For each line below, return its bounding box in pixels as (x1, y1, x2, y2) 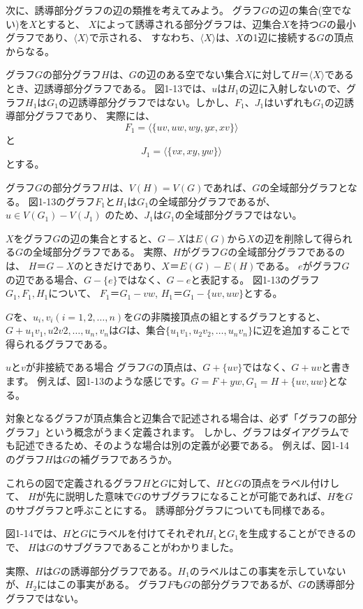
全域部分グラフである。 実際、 (33, 244, 173, 259)
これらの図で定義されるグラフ (6, 475, 142, 490)
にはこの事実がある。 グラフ (37, 577, 168, 592)
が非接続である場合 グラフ (25, 360, 147, 374)
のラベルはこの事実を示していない (189, 563, 346, 578)
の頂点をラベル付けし (242, 475, 340, 490)
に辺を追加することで (252, 323, 350, 337)
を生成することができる (238, 526, 346, 541)
